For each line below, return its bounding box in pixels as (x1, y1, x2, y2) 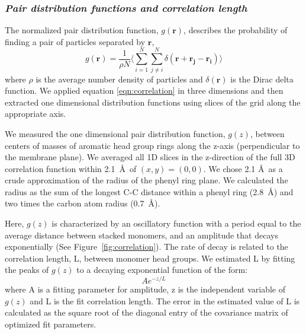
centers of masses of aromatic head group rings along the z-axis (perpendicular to (5, 139, 300, 151)
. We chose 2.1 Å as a (203, 162, 283, 174)
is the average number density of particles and (36, 72, 203, 85)
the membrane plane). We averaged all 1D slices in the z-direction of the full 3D (5, 151, 295, 163)
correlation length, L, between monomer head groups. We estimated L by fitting (5, 252, 295, 264)
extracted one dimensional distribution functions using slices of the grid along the (5, 96, 301, 108)
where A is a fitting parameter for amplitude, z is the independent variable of (5, 283, 286, 295)
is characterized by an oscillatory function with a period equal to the (51, 217, 301, 230)
